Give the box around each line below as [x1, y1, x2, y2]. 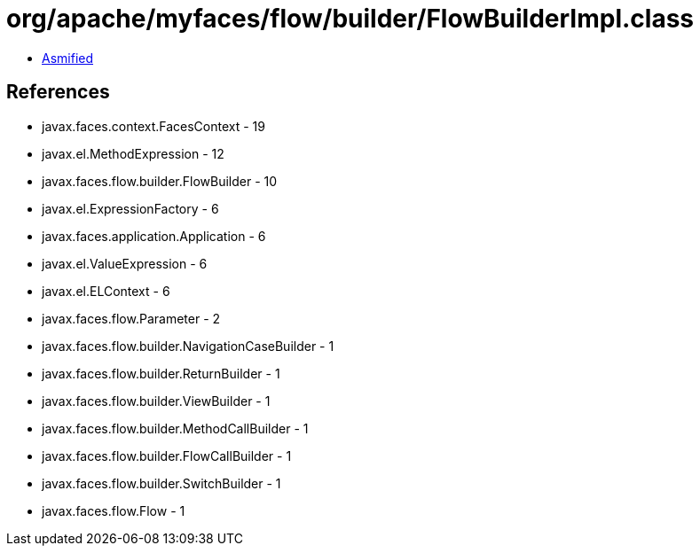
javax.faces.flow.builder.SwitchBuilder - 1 [42, 475, 281, 491]
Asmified [42, 50, 94, 66]
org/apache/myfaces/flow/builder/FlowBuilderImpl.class [6, 4, 695, 34]
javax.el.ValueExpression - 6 [42, 255, 208, 271]
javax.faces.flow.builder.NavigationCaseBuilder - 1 [42, 338, 334, 354]
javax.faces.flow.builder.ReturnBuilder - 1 [42, 365, 280, 381]
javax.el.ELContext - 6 [42, 283, 170, 299]
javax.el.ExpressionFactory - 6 [42, 200, 219, 216]
